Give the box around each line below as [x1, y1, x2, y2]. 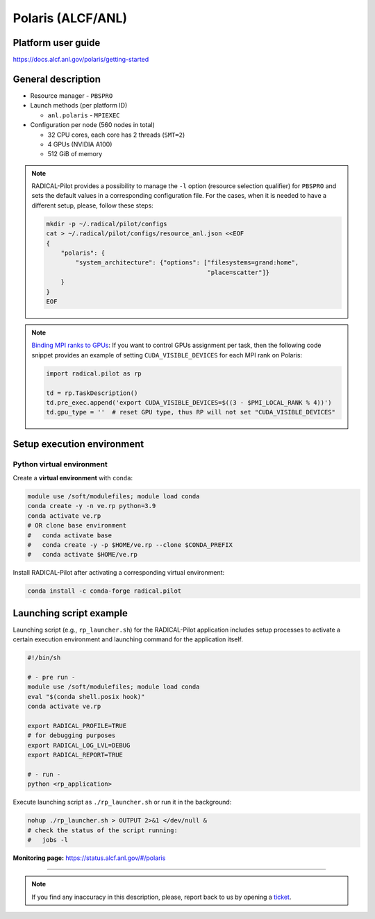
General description [12, 73, 101, 85]
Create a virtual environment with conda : [12, 474, 133, 482]
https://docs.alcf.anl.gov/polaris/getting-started [12, 56, 149, 64]
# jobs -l [27, 836, 69, 844]
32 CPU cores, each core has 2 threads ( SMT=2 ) [47, 130, 185, 139]
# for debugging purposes [27, 732, 116, 739]
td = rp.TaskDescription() [46, 389, 138, 397]
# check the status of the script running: [27, 826, 178, 834]
